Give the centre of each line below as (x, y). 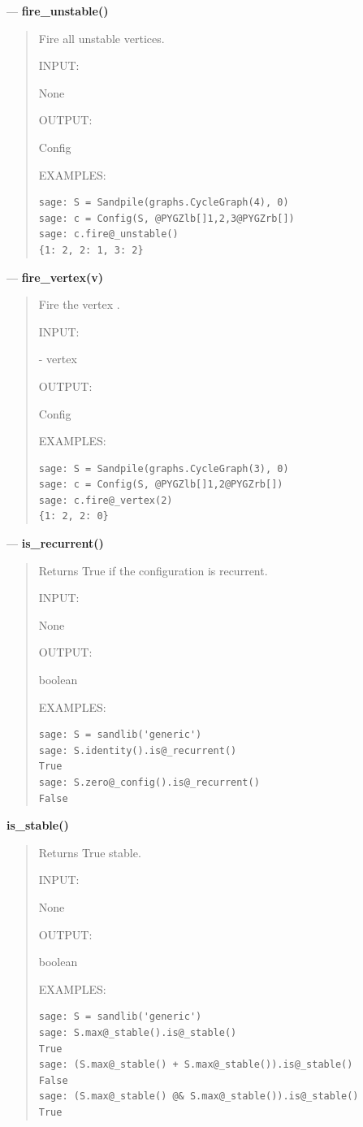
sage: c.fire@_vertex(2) (106, 500)
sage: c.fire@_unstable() (108, 234)
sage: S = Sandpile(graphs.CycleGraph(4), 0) (164, 203)
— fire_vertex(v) (55, 277)
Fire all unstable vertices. (102, 38)
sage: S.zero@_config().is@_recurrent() (149, 782)
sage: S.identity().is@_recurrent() (138, 750)
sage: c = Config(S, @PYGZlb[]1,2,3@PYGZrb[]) (166, 218)
